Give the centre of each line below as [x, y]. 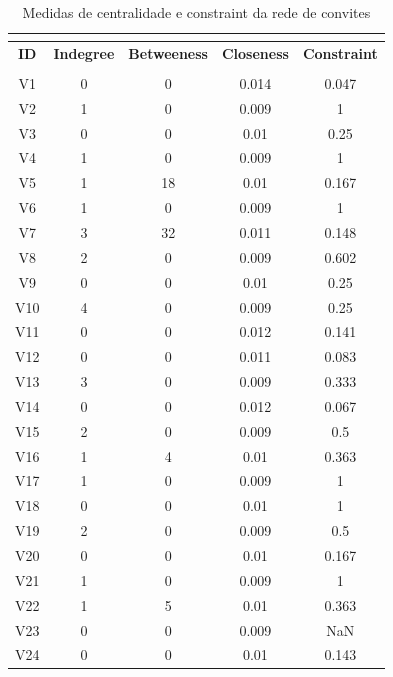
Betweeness [168, 52]
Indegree [84, 52]
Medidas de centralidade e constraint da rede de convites [196, 12]
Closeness [255, 52]
